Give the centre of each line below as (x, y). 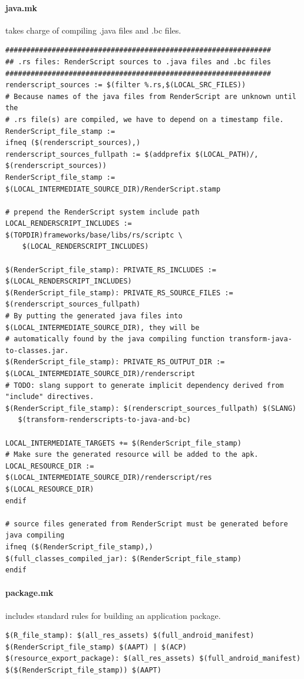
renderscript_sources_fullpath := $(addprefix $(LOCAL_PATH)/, (132, 154)
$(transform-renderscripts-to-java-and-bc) (104, 420)
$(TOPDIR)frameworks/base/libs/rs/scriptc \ (94, 235)
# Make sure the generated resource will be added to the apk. (132, 455)
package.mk (29, 593)
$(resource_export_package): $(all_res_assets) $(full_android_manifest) (153, 659)
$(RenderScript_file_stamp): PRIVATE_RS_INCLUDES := (111, 270)
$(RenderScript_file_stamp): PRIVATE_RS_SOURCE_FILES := (119, 293)
